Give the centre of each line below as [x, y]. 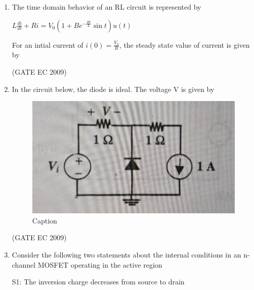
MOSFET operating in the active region [100, 264]
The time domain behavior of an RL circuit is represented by [107, 7]
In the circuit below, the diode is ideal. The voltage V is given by [113, 89]
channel [24, 264]
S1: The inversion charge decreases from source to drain [98, 282]
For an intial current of [48, 44]
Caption [45, 220]
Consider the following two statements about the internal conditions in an [126, 254]
